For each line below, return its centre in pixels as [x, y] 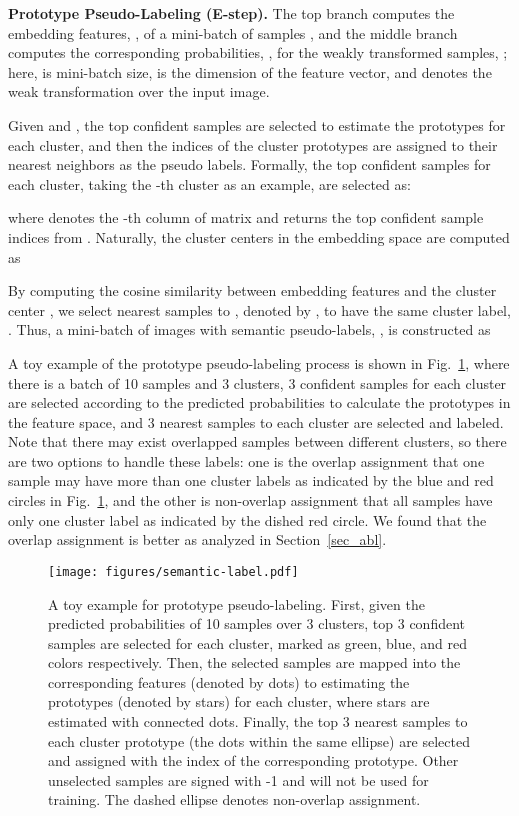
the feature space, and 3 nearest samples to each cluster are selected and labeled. [256, 421]
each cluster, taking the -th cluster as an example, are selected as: [209, 183]
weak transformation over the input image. [139, 91]
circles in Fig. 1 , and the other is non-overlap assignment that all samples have [250, 500]
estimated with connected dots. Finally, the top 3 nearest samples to [258, 721]
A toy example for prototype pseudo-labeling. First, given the [236, 603]
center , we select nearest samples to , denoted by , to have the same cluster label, [259, 309]
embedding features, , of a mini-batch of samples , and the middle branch [233, 32]
